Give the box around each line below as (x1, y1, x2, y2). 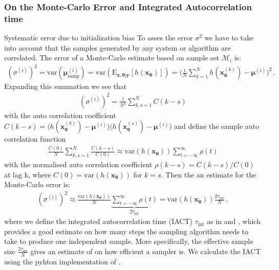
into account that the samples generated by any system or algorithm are (4, 42, 231, 53)
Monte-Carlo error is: (4, 179, 71, 190)
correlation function (4, 133, 66, 144)
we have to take (204, 32, 254, 43)
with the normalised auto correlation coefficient (4, 159, 153, 169)
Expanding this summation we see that (4, 81, 127, 92)
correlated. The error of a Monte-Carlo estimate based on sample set (4, 52, 220, 63)
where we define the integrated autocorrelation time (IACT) (4, 216, 193, 227)
